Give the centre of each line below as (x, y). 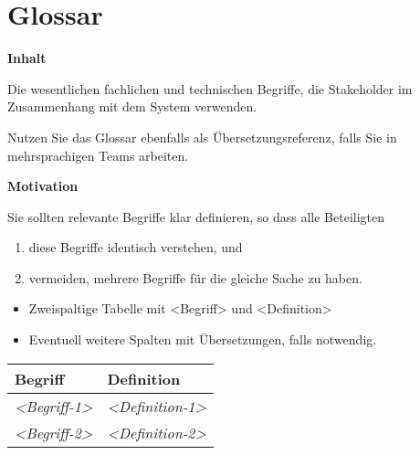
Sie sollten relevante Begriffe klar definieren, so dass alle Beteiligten (196, 216)
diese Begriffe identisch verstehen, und (136, 247)
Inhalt (27, 58)
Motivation (43, 186)
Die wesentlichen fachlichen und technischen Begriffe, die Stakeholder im (210, 88)
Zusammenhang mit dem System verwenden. (132, 106)
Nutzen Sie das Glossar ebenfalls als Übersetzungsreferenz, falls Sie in (202, 137)
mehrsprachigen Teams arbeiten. (98, 155)
